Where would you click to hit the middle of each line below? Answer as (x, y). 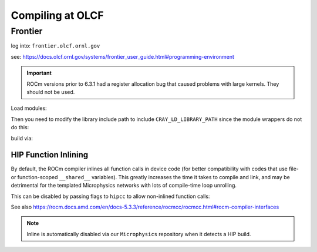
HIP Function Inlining (50, 155)
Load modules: (29, 108)
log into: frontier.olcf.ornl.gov (55, 46)
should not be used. (51, 92)
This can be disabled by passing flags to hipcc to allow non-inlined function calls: (110, 196)
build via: (22, 138)
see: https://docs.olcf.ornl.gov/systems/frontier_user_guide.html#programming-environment (123, 56)
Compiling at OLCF (57, 15)
